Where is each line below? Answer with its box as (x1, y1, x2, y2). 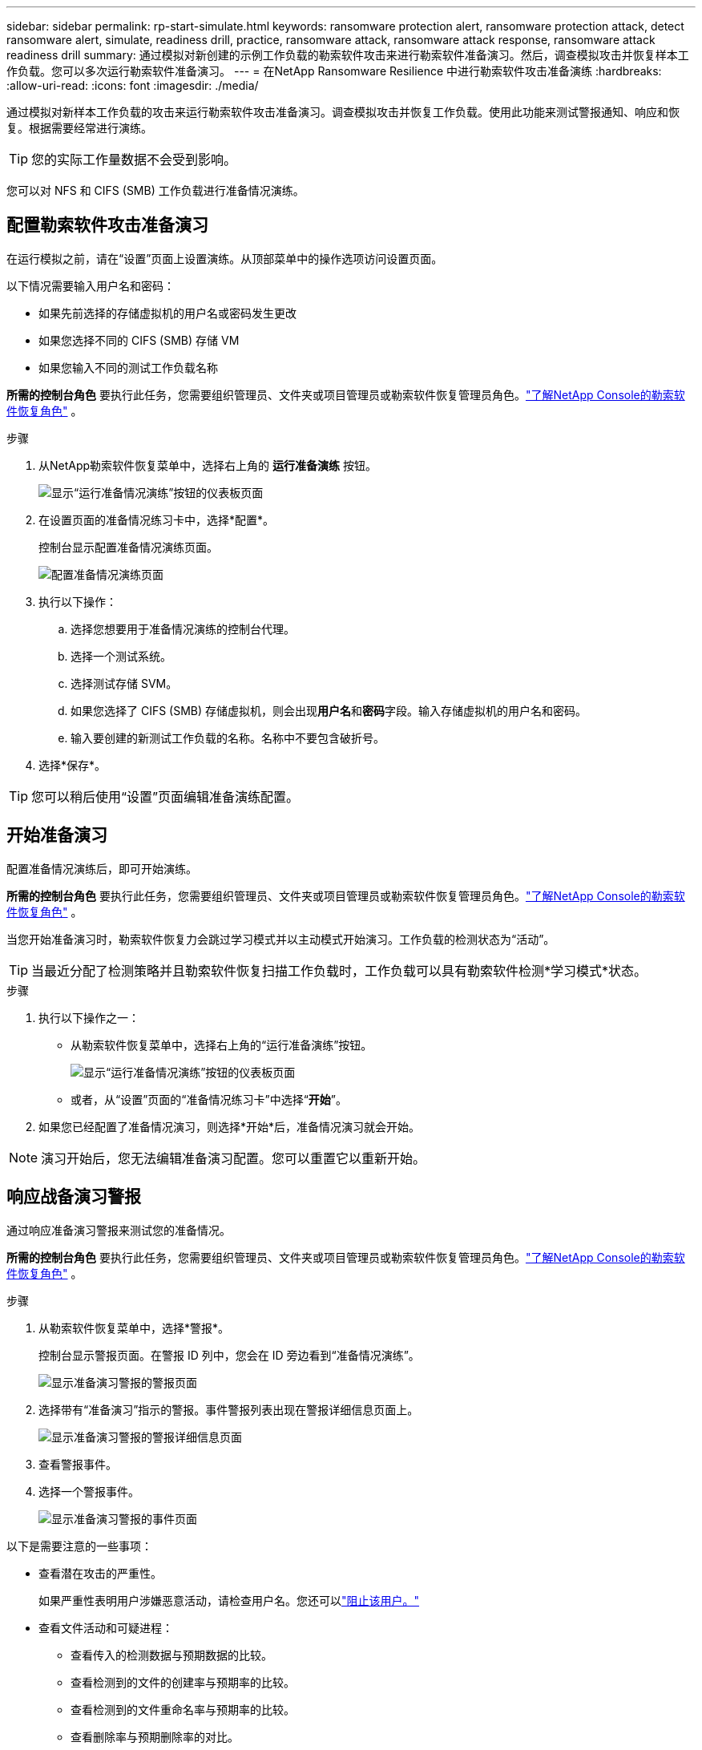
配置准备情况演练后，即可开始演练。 (6, 861, 197, 875)
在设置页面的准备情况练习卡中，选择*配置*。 (38, 512, 275, 527)
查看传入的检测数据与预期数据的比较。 (71, 1647, 272, 1662)
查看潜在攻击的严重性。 (38, 1566, 162, 1580)
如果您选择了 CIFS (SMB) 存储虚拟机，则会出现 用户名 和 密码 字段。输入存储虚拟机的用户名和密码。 (71, 703, 587, 717)
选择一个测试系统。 (71, 649, 171, 663)
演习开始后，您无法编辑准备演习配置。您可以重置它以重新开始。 (41, 1150, 426, 1166)
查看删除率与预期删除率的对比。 (71, 1729, 239, 1744)
